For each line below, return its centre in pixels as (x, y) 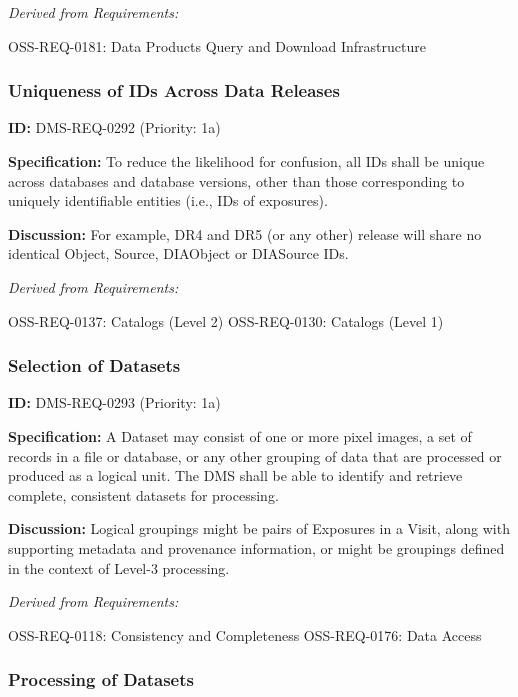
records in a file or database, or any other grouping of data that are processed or (255, 455)
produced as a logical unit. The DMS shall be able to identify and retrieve (235, 475)
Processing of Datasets (101, 679)
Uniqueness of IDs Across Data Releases (174, 90)
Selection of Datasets (94, 365)
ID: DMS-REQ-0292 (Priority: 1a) (114, 127)
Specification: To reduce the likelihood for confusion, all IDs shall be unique (246, 161)
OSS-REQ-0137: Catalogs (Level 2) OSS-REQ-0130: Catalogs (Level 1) (226, 320)
